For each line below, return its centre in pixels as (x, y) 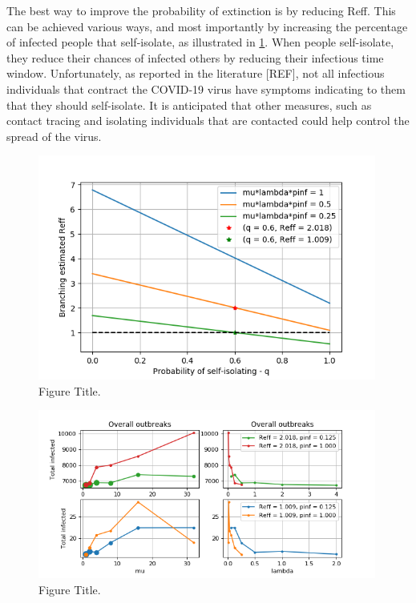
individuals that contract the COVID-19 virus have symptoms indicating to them (206, 88)
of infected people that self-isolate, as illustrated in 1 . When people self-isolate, (200, 42)
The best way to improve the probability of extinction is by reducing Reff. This (201, 10)
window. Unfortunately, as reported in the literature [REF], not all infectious (196, 73)
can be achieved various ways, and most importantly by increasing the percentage (207, 26)
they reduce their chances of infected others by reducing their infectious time (195, 57)
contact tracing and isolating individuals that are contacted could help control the (208, 121)
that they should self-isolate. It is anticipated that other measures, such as (189, 105)
